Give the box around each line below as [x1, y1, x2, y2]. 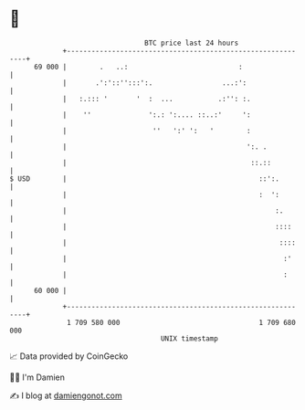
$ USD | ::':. [9, 173, 280, 184]
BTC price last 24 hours [144, 38, 239, 47]
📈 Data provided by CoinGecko [9, 351, 129, 362]
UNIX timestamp [160, 333, 219, 343]
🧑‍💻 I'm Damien [9, 372, 66, 383]
